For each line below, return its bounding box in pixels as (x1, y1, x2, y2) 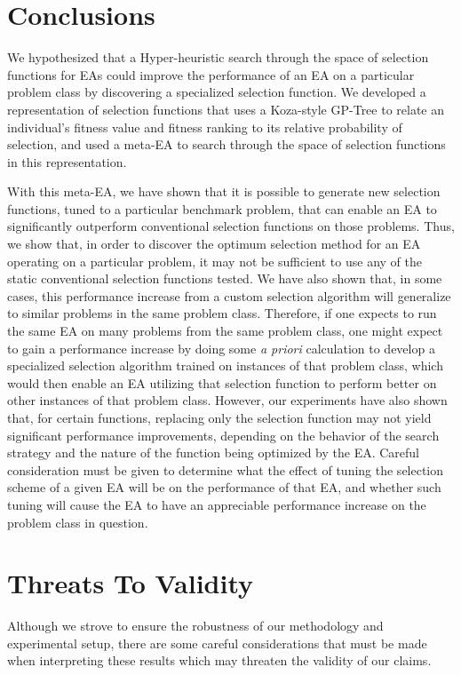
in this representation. (7, 152, 127, 171)
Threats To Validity (7, 565, 254, 601)
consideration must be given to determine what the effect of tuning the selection (7, 460, 444, 479)
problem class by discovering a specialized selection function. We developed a (7, 83, 426, 101)
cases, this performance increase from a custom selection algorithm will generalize (7, 286, 451, 305)
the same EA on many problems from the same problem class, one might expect (7, 322, 443, 340)
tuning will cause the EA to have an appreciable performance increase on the (7, 495, 426, 513)
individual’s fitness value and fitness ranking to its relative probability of (7, 117, 402, 136)
